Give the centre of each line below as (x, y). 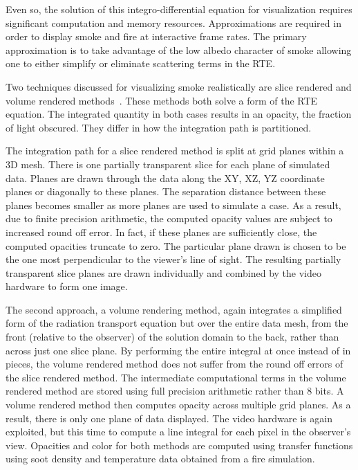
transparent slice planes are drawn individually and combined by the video (163, 272)
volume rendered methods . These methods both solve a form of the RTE (162, 100)
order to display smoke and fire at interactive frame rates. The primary (156, 36)
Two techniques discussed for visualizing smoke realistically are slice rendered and (179, 86)
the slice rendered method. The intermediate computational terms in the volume (176, 377)
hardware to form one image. (67, 286)
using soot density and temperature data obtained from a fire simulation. (160, 459)
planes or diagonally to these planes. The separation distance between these (166, 191)
